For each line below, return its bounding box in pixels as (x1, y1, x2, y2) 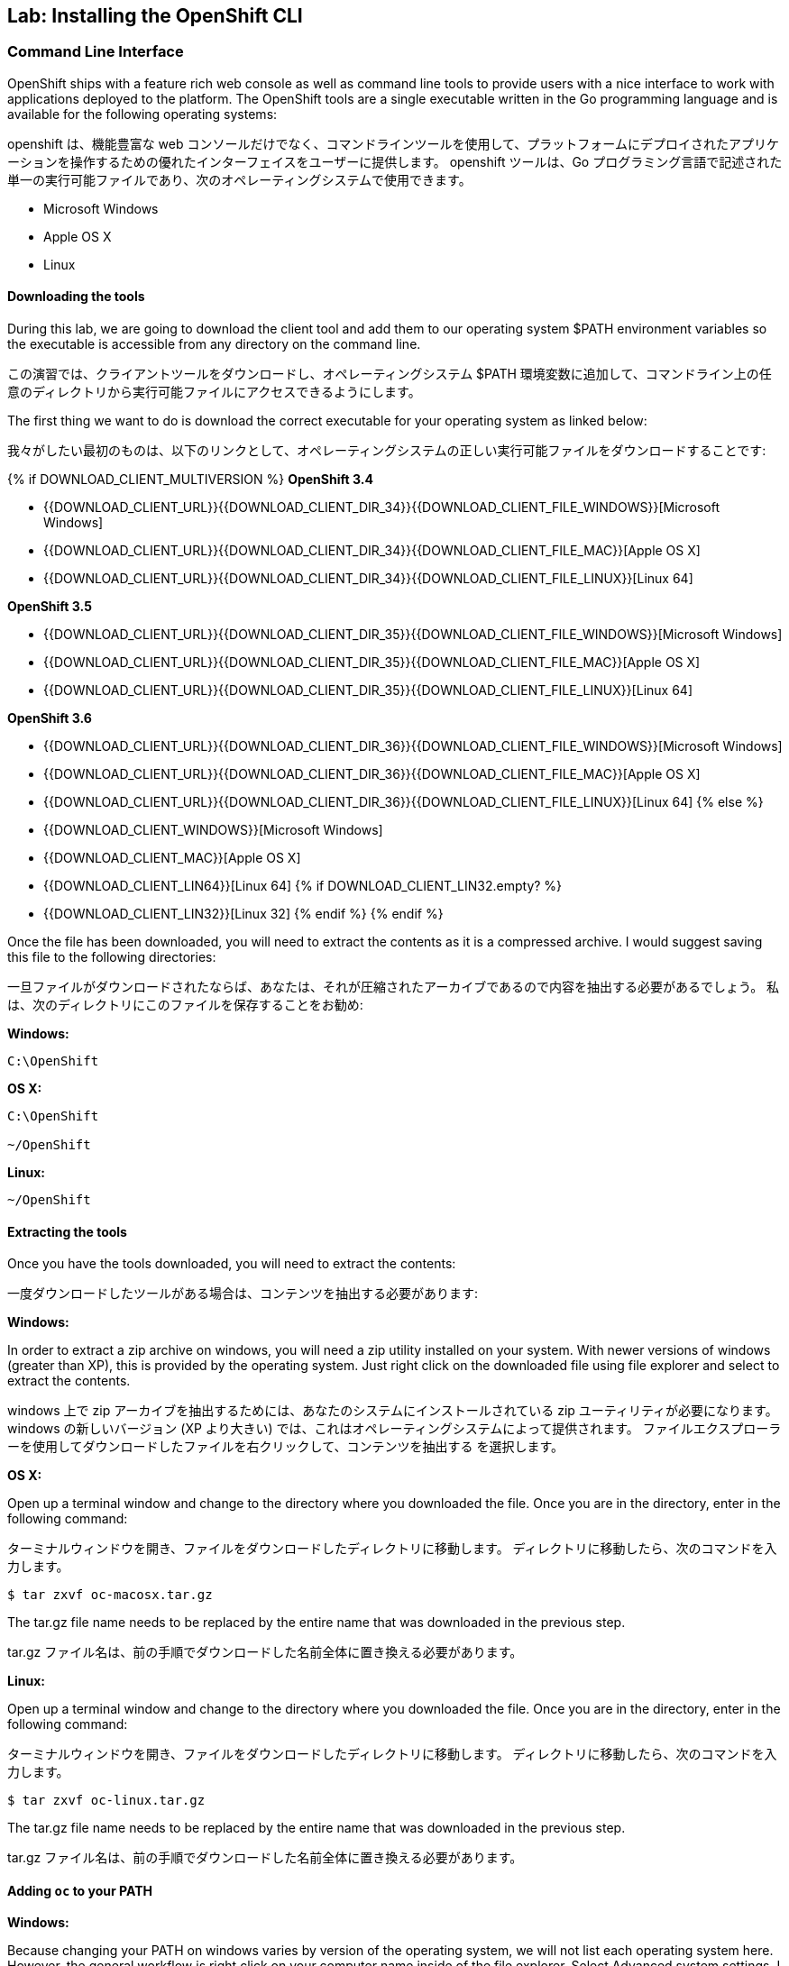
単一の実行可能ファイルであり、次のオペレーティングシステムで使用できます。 (7, 171, 472, 187)
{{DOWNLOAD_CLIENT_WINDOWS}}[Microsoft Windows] (43, 822, 383, 838)
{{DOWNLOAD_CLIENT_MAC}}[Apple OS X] (43, 850, 301, 866)
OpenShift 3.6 (7, 710, 92, 727)
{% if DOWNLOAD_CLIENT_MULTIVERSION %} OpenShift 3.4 (7, 471, 373, 488)
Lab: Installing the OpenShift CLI (7, 5, 303, 27)
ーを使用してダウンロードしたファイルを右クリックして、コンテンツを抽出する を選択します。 (7, 1439, 564, 1455)
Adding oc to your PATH (7, 1882, 152, 1898)
